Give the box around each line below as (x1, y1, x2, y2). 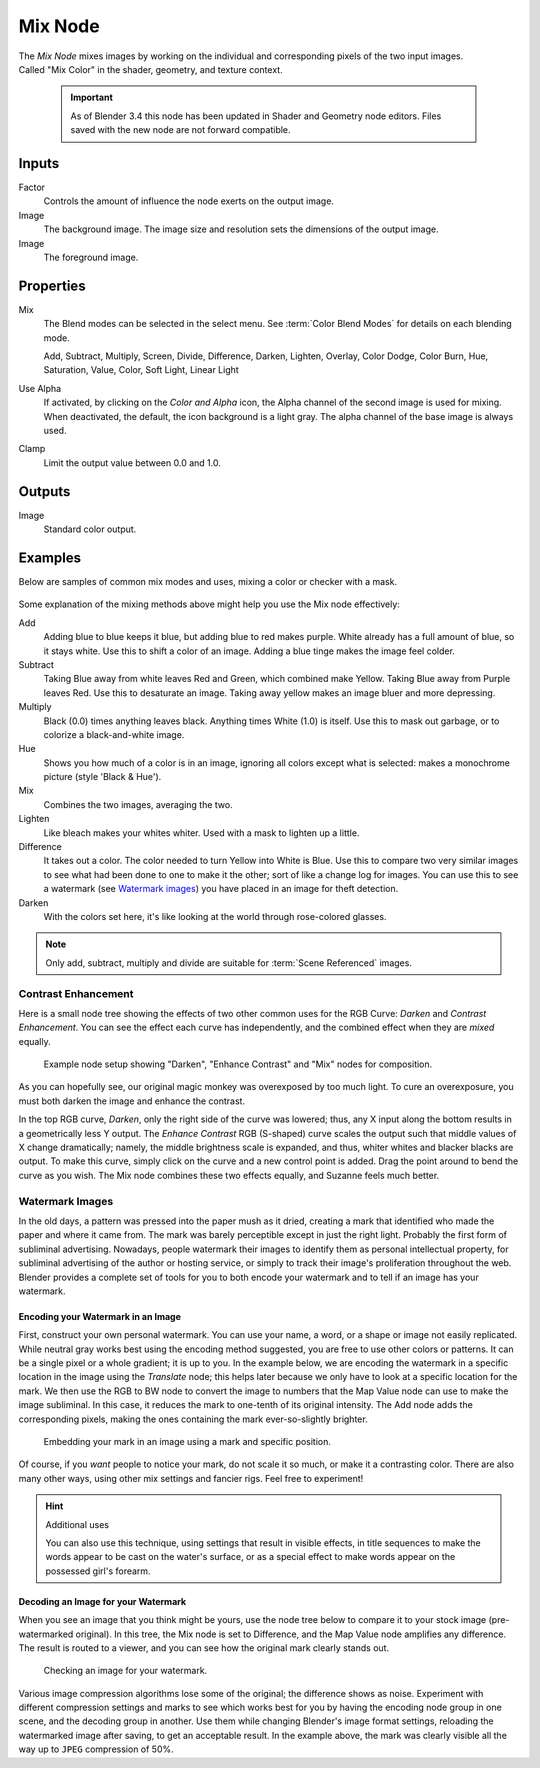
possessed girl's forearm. (45, 1565, 151, 1577)
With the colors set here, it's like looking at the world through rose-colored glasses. (43, 910, 387, 922)
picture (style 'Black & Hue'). (43, 771, 162, 783)
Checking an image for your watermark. (43, 1665, 208, 1677)
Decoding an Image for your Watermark (18, 1595, 187, 1607)
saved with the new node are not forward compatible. (70, 124, 291, 136)
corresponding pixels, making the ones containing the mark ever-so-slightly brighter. (18, 1413, 369, 1425)
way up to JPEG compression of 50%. (18, 1743, 174, 1755)
